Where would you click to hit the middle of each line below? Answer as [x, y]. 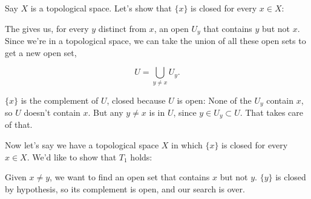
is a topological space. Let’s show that [101, 8]
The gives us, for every [47, 28]
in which [187, 145]
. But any [106, 112]
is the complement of [60, 100]
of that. [19, 125]
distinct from [122, 28]
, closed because [136, 100]
